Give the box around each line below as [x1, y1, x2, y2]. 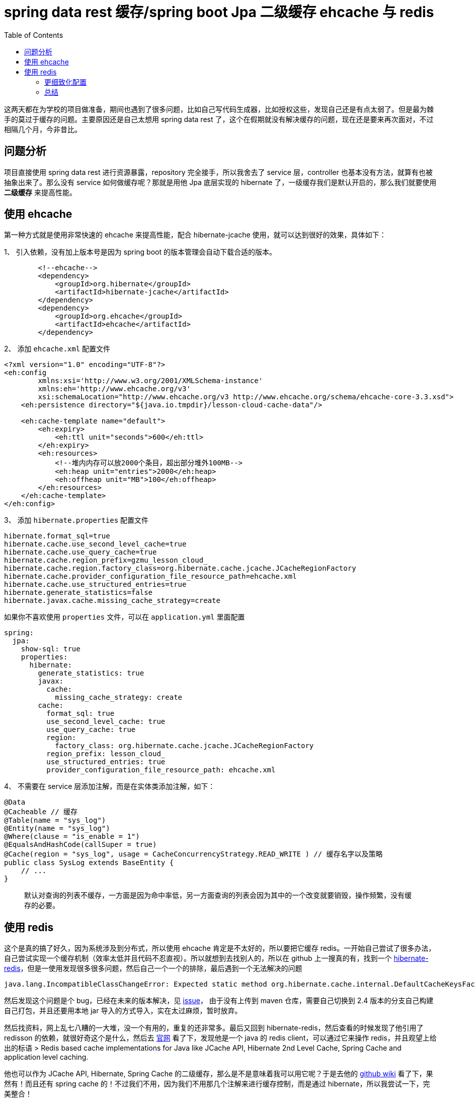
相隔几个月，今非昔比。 [4, 125, 82, 134]
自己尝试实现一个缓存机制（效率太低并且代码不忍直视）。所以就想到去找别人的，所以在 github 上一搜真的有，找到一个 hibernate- [4, 954, 429, 963]
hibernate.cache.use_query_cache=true [4, 548, 157, 557]
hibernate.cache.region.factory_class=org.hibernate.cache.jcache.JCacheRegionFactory [4, 564, 356, 573]
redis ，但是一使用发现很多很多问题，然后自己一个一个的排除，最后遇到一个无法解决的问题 [4, 964, 302, 973]
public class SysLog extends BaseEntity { [4, 859, 174, 867]
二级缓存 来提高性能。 [4, 188, 76, 197]
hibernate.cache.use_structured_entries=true [4, 580, 187, 589]
